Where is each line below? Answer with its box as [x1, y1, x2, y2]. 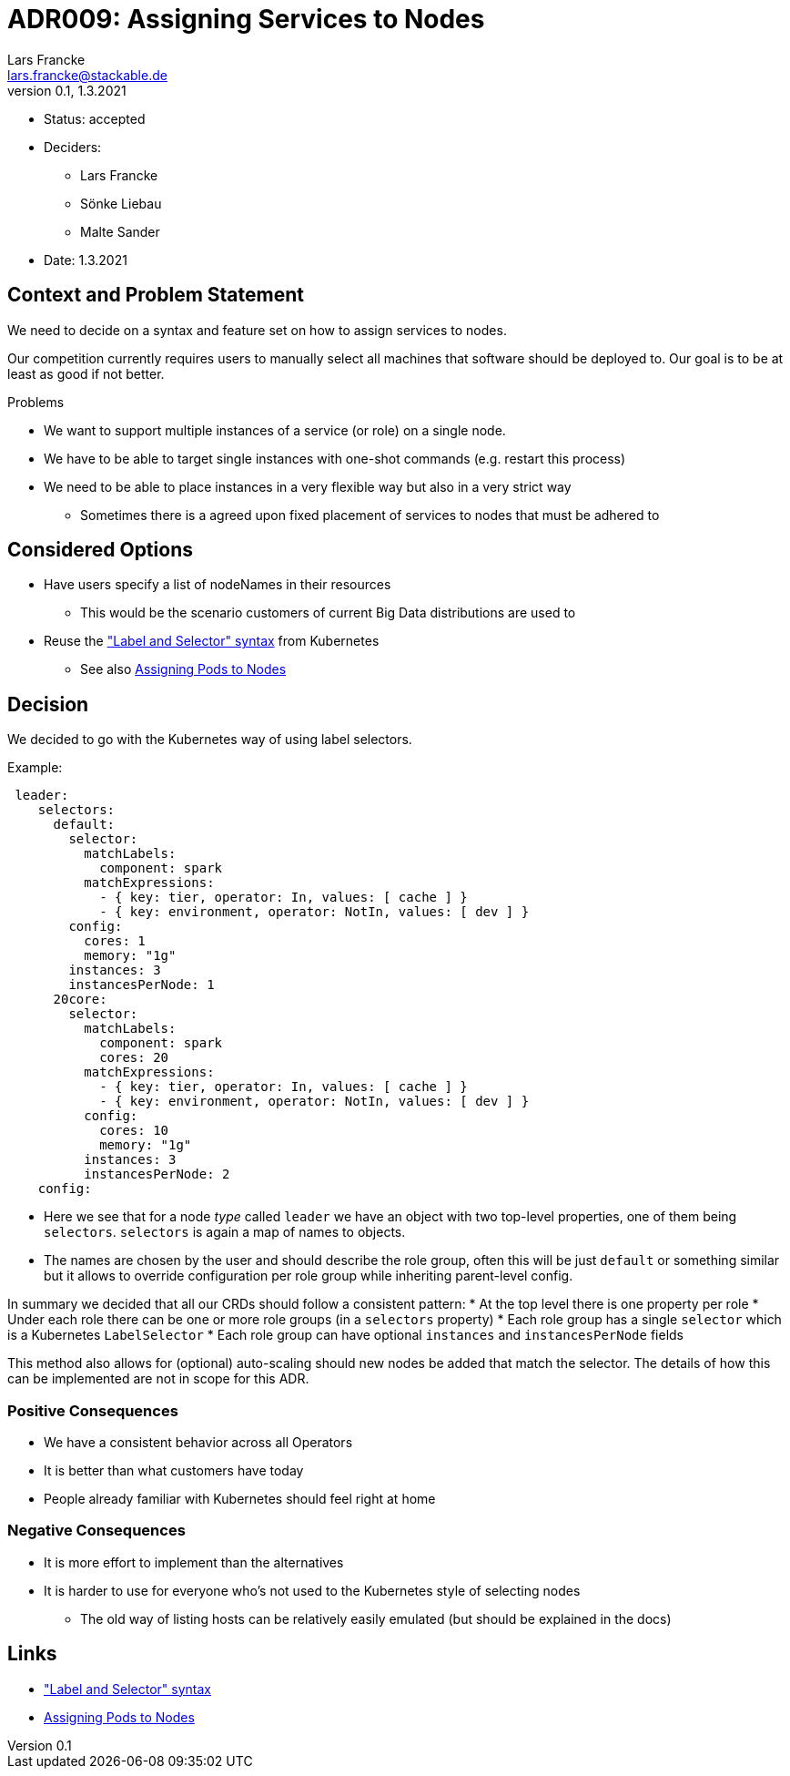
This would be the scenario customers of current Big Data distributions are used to [80, 605, 576, 621]
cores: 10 [99, 1123, 169, 1138]
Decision [7, 692, 89, 716]
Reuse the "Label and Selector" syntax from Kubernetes [44, 633, 380, 649]
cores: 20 [99, 1050, 169, 1066]
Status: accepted [44, 110, 146, 127]
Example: [7, 760, 63, 776]
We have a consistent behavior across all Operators [44, 1434, 353, 1451]
